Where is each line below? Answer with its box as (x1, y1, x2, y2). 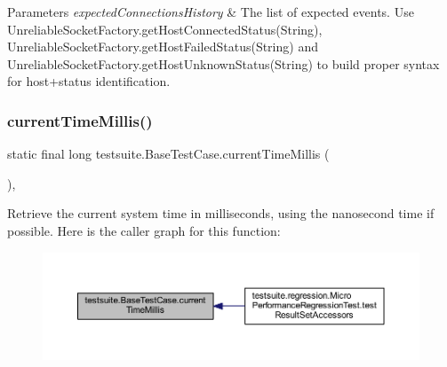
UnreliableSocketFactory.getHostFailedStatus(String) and (7, 37, 318, 56)
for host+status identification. (7, 72, 171, 90)
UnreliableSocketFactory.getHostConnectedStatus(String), (7, 20, 323, 38)
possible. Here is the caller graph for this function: (7, 221, 281, 239)
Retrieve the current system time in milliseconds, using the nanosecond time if (7, 204, 435, 223)
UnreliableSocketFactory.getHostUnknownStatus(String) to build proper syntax (7, 54, 440, 73)
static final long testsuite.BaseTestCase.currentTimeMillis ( (7, 144, 330, 163)
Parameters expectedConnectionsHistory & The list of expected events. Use (7, 3, 414, 20)
